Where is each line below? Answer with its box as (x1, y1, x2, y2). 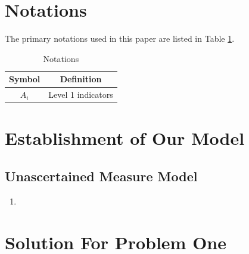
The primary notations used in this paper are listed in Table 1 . (5, 32, 235, 45)
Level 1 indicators (48, 88, 113, 101)
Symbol (9, 73, 41, 85)
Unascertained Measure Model (5, 167, 198, 185)
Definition (60, 73, 102, 85)
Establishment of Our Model (5, 126, 245, 150)
